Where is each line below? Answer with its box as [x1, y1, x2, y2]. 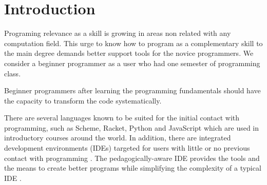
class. [4, 68, 21, 78]
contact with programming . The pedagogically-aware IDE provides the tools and [4, 152, 260, 163]
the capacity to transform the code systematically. [4, 95, 162, 106]
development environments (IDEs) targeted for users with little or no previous [4, 142, 250, 153]
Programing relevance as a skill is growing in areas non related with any [4, 28, 231, 38]
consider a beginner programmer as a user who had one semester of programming [4, 57, 260, 68]
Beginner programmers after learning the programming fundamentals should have [4, 85, 261, 96]
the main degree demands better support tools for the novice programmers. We [4, 48, 254, 58]
